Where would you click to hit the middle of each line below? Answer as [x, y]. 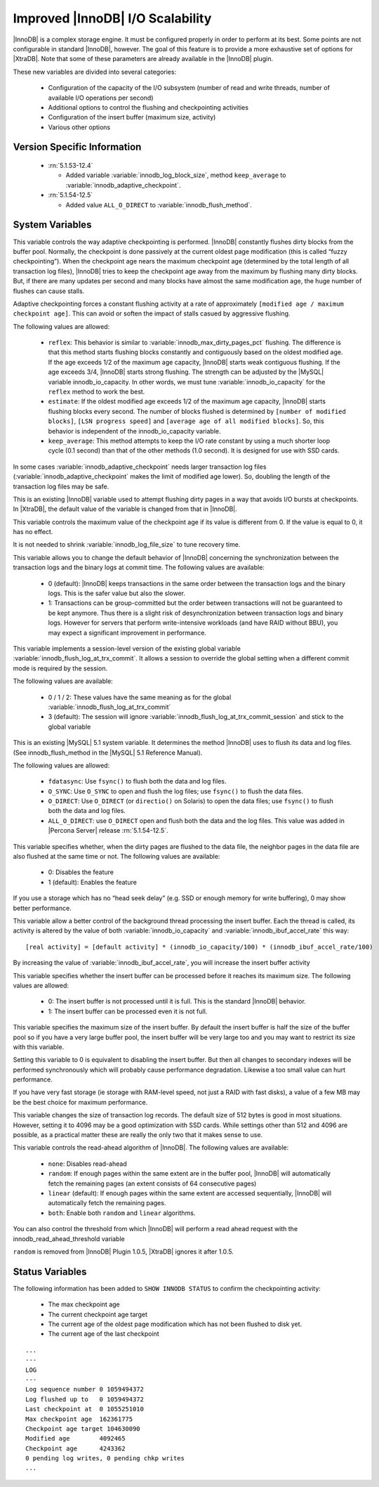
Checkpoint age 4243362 [75, 1448]
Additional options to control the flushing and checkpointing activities [148, 107]
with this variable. [39, 1046]
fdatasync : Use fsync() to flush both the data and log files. [138, 781]
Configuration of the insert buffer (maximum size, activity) [132, 117]
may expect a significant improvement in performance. [127, 632]
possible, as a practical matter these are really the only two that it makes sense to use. [138, 1135]
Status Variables [50, 1272]
